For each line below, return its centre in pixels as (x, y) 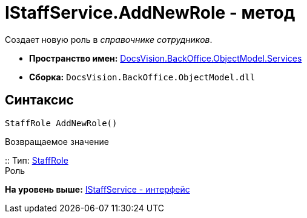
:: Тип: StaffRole (37, 160)
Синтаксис (39, 100)
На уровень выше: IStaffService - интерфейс (97, 189)
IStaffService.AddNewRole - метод (150, 13)
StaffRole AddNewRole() (61, 123)
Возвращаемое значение (57, 141)
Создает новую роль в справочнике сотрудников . (109, 39)
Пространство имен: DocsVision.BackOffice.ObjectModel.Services (166, 58)
